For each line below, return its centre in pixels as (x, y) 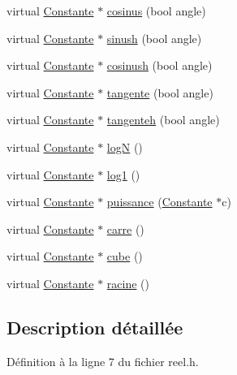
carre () (125, 228)
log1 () (123, 174)
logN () (125, 147)
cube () (125, 256)
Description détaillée (95, 327)
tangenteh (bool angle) (163, 120)
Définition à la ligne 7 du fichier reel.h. (103, 361)
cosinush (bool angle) (159, 65)
